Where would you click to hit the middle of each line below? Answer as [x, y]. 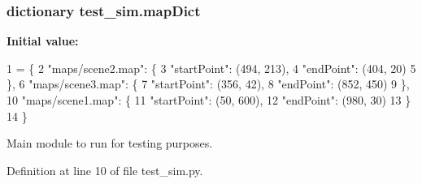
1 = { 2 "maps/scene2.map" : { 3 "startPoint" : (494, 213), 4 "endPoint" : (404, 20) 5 [211, 68]
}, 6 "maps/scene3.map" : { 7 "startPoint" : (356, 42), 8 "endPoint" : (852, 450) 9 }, [208, 84]
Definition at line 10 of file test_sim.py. [105, 170]
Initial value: [43, 41]
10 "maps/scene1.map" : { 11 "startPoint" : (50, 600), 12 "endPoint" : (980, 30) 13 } [209, 100]
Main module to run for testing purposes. [110, 143]
